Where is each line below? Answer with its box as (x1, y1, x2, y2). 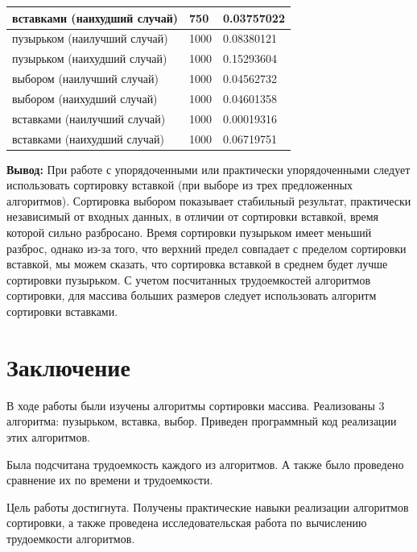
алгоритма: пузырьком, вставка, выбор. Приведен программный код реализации (6, 413, 397, 430)
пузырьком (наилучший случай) (12, 30, 168, 47)
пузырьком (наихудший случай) (12, 50, 167, 67)
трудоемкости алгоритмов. (6, 529, 135, 546)
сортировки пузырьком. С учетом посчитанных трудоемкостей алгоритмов (6, 271, 371, 288)
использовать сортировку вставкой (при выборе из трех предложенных (6, 176, 353, 193)
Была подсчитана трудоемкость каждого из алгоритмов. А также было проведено (6, 455, 404, 472)
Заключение (6, 350, 130, 383)
